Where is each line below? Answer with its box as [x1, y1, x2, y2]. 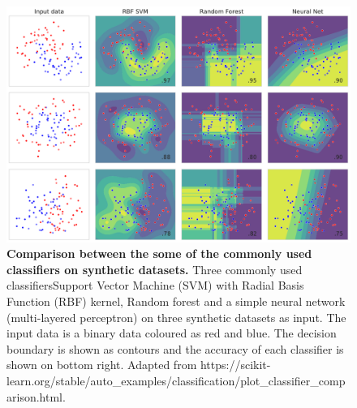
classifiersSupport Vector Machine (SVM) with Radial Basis [6, 277, 304, 294]
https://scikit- [200, 356, 271, 373]
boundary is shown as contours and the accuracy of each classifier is [6, 340, 344, 357]
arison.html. [6, 388, 66, 405]
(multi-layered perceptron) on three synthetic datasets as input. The [6, 308, 346, 325]
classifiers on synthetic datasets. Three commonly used [6, 260, 303, 277]
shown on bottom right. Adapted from [6, 356, 197, 373]
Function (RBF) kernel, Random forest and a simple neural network [6, 293, 346, 310]
